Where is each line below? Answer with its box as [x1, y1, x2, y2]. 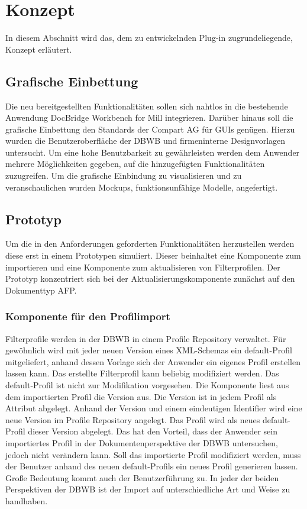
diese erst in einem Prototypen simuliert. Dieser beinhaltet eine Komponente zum [5, 249, 301, 262]
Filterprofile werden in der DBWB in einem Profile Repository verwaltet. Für [5, 332, 286, 344]
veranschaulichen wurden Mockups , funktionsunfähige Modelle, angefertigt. [5, 181, 278, 193]
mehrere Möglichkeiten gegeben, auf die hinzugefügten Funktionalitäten [5, 157, 265, 170]
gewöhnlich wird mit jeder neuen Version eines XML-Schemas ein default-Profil [5, 344, 292, 356]
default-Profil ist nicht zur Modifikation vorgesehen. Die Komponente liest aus [5, 379, 289, 391]
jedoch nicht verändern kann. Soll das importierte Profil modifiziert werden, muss [5, 448, 301, 460]
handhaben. [5, 494, 48, 507]
